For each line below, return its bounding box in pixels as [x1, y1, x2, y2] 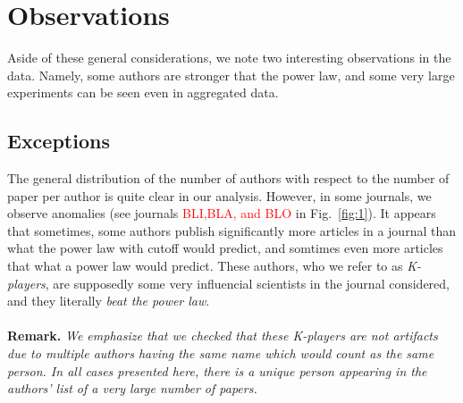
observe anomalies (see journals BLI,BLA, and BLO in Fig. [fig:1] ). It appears [7, 204, 436, 222]
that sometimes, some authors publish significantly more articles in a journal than [7, 221, 456, 239]
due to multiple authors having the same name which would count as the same [7, 344, 434, 363]
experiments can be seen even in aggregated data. [7, 83, 279, 102]
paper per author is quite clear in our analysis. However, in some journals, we [7, 186, 432, 205]
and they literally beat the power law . [7, 291, 210, 310]
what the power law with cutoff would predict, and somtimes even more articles [7, 239, 443, 257]
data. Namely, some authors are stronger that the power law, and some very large [7, 65, 455, 84]
